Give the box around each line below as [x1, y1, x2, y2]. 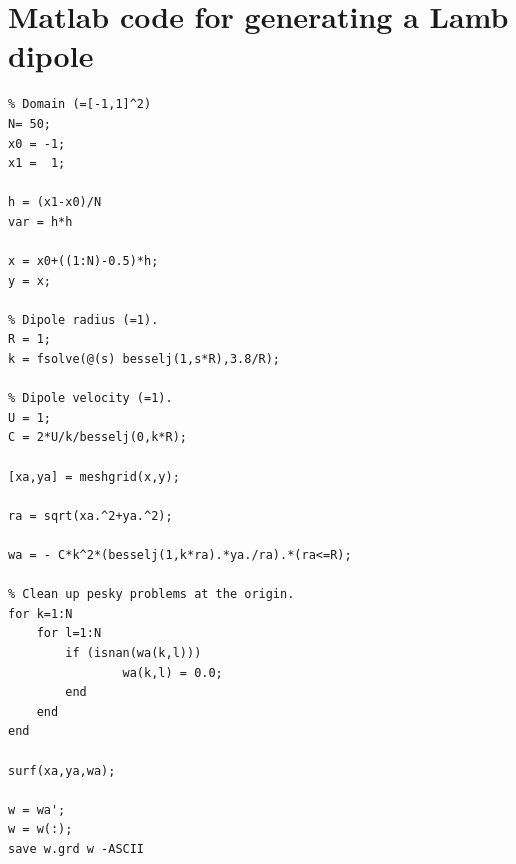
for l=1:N [36, 626, 102, 641]
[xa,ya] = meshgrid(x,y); [8, 469, 180, 484]
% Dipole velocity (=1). [8, 391, 173, 406]
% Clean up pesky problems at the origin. [8, 587, 295, 602]
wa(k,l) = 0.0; [122, 665, 223, 680]
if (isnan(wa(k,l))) [65, 645, 202, 660]
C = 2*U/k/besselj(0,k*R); [8, 430, 187, 445]
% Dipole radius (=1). [8, 312, 159, 327]
